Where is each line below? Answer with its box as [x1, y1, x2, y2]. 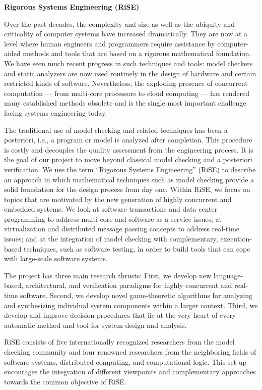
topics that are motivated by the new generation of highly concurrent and [4, 193, 232, 204]
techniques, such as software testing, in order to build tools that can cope [23, 243, 250, 254]
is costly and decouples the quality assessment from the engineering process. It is [4, 144, 253, 155]
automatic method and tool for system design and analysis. [4, 319, 187, 330]
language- [213, 270, 243, 280]
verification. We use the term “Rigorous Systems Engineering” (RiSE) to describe [4, 164, 256, 174]
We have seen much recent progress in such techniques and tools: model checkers [4, 58, 253, 68]
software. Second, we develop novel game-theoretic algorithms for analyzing [20, 290, 252, 301]
